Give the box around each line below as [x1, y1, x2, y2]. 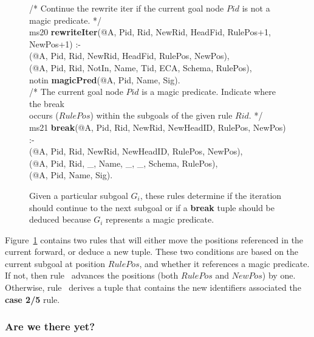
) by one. [262, 269, 296, 282]
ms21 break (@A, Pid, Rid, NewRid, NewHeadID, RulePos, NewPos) [29, 120, 286, 133]
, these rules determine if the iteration [140, 189, 282, 201]
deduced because [29, 213, 91, 226]
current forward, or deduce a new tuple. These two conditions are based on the [5, 245, 299, 258]
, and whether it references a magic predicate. [139, 257, 310, 269]
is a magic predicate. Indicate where [142, 85, 276, 98]
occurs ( [29, 109, 59, 122]
